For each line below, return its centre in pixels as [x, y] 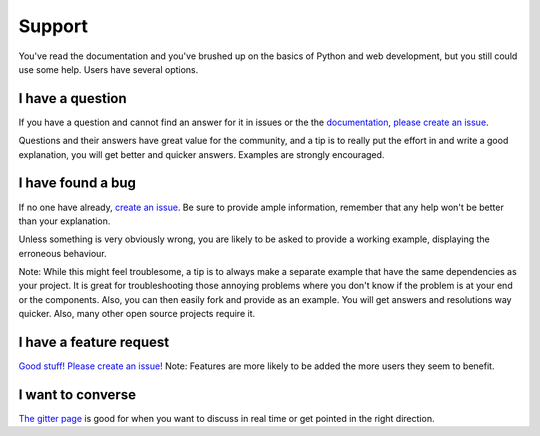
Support [53, 26]
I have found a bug [77, 183]
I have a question [72, 98]
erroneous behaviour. [62, 253]
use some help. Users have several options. [108, 69]
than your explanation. [64, 221]
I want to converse [77, 394]
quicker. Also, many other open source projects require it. [137, 314]
